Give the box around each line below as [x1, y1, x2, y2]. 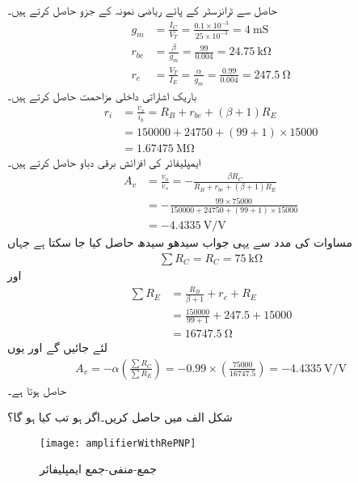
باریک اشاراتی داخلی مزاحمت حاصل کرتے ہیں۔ [7, 87, 197, 104]
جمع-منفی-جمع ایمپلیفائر [40, 460, 157, 477]
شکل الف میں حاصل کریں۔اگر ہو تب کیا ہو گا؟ [7, 409, 233, 426]
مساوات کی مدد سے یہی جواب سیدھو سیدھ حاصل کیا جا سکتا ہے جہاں [7, 234, 353, 251]
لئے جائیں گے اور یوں [7, 339, 107, 356]
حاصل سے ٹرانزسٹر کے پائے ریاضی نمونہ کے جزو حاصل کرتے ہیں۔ [7, 2, 278, 18]
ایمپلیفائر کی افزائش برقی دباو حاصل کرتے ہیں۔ [7, 153, 201, 170]
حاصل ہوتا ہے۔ [7, 381, 66, 398]
